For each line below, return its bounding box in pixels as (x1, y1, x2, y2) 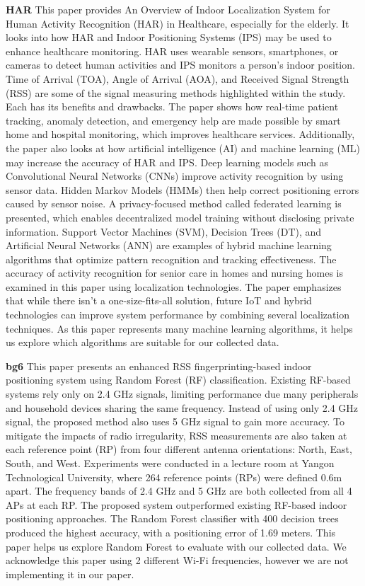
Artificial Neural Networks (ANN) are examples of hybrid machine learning (6, 238, 332, 253)
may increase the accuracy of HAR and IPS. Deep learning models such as (6, 154, 328, 169)
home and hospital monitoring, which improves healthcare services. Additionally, (6, 127, 355, 142)
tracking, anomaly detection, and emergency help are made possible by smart (6, 113, 341, 127)
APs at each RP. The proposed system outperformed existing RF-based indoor (6, 497, 347, 512)
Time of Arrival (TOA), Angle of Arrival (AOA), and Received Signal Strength (6, 71, 349, 86)
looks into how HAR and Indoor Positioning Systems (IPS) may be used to (6, 30, 332, 45)
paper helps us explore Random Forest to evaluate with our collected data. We (6, 539, 347, 553)
